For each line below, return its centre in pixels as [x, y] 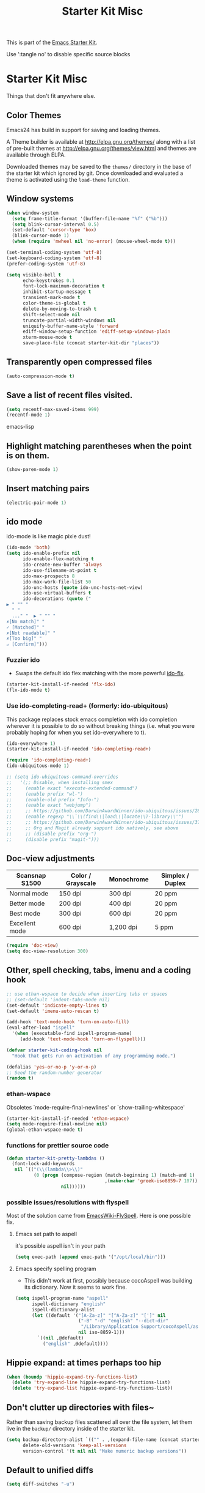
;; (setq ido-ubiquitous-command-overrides [63, 777]
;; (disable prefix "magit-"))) [53, 839]
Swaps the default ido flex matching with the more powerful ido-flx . [100, 673]
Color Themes [34, 115]
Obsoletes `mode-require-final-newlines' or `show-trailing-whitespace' [95, 1107]
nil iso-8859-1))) [102, 1332]
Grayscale [81, 883]
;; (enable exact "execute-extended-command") [72, 788]
